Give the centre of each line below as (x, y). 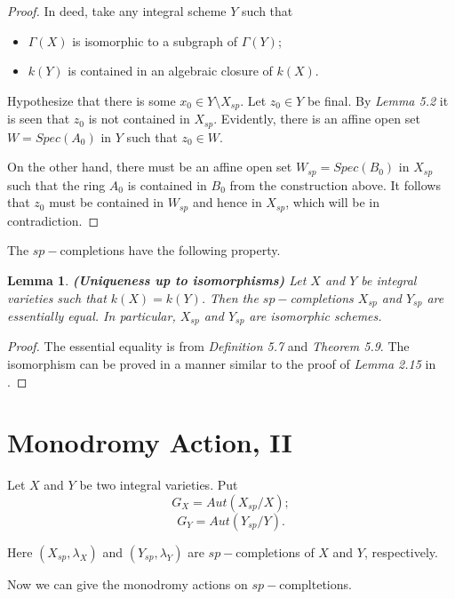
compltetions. (315, 583)
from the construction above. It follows (335, 184)
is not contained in (139, 119)
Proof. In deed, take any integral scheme (117, 11)
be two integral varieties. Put (159, 485)
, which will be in (333, 202)
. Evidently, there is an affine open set (317, 119)
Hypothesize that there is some (92, 100)
